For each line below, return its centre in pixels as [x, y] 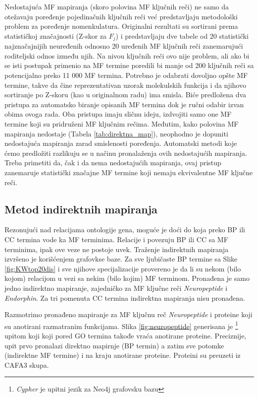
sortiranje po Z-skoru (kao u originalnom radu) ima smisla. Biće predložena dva [126, 95]
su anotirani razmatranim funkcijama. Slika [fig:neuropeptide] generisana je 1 [121, 325]
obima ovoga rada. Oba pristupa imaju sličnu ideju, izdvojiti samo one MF [118, 114]
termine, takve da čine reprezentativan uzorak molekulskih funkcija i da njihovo [125, 85]
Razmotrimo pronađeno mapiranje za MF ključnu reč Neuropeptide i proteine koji [129, 314]
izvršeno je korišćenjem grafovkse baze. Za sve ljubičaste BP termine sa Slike [121, 259]
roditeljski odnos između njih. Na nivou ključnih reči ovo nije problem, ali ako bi [127, 55]
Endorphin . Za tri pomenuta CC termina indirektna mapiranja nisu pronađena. [125, 298]
